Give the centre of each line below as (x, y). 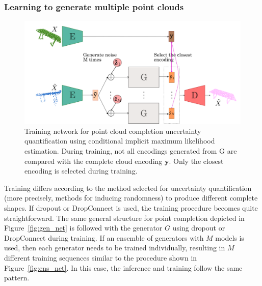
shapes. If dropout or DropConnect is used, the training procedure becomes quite (131, 208)
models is (230, 237)
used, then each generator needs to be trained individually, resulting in (115, 248)
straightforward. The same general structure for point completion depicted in (124, 218)
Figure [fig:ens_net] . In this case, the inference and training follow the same (123, 267)
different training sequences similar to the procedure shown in (101, 258)
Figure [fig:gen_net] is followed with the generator (83, 228)
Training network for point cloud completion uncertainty (113, 131)
